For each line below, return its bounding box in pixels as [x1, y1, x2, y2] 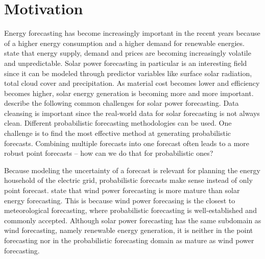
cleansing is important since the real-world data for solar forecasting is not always [4, 107, 260, 118]
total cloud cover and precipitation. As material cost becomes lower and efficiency [4, 78, 260, 88]
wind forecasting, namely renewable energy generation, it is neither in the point [4, 225, 253, 236]
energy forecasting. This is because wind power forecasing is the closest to [4, 195, 235, 205]
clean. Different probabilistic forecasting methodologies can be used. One [4, 117, 232, 128]
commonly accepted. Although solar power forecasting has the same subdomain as [4, 215, 261, 225]
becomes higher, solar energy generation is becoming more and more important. [4, 87, 254, 98]
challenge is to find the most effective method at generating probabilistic [4, 128, 231, 138]
